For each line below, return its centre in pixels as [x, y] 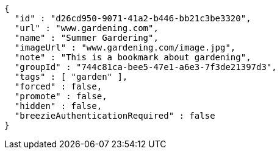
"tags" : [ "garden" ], [71, 77]
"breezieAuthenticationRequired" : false [115, 116]
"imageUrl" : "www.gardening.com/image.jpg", [125, 47]
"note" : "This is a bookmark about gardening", [133, 57]
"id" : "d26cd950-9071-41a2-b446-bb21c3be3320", [133, 18]
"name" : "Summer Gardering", [86, 38]
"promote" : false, [61, 96]
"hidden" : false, [58, 106]
